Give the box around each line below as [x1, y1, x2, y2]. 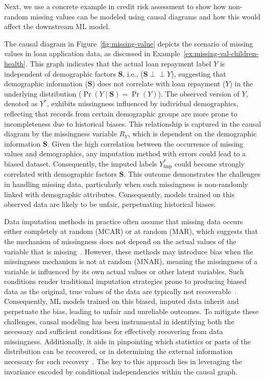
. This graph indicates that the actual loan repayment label [26, 58, 211, 68]
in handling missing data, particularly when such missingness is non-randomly [4, 178, 248, 189]
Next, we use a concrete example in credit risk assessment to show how [4, 1, 226, 11]
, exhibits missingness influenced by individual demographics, [46, 98, 238, 109]
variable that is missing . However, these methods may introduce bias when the [4, 246, 253, 256]
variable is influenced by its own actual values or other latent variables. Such [4, 266, 244, 276]
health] [4, 58, 26, 68]
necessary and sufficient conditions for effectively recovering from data [4, 326, 223, 337]
